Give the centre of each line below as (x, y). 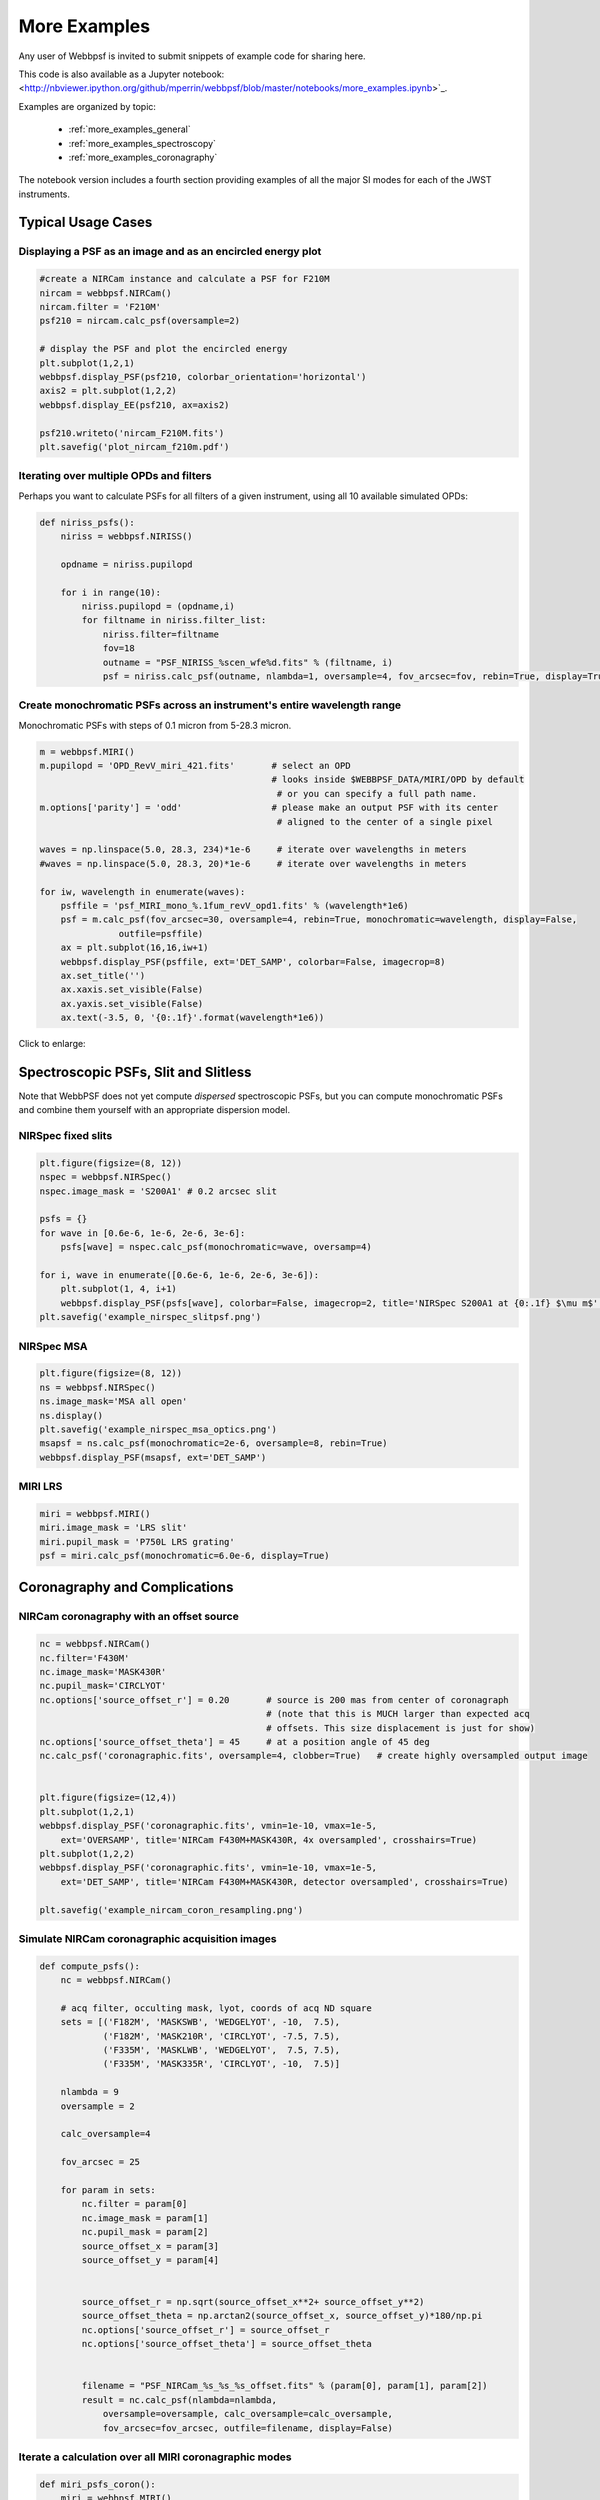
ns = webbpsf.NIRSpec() (98, 1387)
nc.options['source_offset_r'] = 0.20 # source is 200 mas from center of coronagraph (274, 1699)
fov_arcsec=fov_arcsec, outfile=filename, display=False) (248, 2428)
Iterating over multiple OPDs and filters (115, 476)
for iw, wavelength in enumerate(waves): (142, 891)
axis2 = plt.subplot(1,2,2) (108, 391)
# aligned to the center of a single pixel (385, 821)
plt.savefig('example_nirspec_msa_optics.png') (158, 1429)
